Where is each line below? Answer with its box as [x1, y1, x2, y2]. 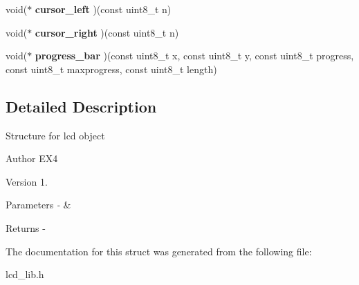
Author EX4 [6, 151, 58, 166]
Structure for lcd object [6, 128, 105, 142]
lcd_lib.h [6, 267, 44, 282]
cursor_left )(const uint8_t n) [35, 2, 172, 16]
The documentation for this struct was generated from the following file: [6, 244, 312, 258]
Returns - [6, 220, 46, 235]
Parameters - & [6, 197, 71, 212]
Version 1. [6, 174, 48, 188]
